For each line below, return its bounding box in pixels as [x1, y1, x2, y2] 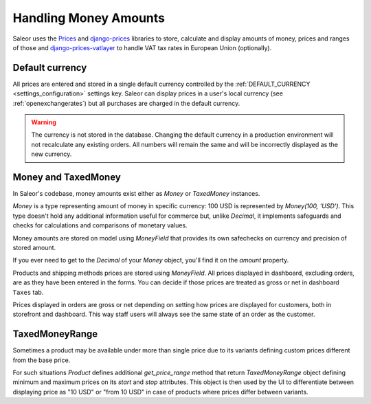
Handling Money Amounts [12, 10, 165, 25]
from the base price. [12, 356, 71, 364]
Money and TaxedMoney [12, 172, 122, 183]
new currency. [31, 150, 72, 158]
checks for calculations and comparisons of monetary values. [12, 221, 188, 229]
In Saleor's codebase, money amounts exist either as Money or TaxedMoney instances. [12, 190, 260, 198]
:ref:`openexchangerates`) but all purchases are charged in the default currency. [12, 99, 240, 107]
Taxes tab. [12, 288, 44, 296]
